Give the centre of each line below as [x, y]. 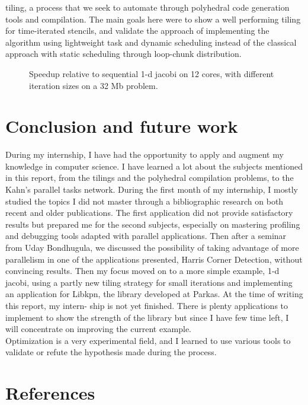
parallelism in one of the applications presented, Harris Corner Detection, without [154, 259]
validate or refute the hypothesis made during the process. [111, 352]
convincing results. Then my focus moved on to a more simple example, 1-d [142, 271]
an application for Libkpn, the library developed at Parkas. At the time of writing [154, 294]
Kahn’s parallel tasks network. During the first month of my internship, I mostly [152, 189]
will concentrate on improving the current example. [98, 329]
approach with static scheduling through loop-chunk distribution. [123, 54]
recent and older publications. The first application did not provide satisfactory [149, 213]
